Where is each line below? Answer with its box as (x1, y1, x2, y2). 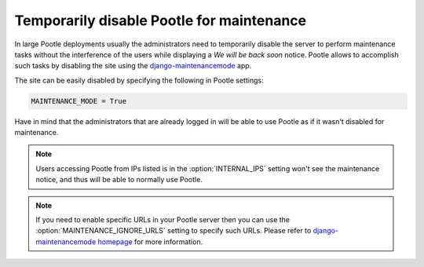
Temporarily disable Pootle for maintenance (14, 12, 307, 29)
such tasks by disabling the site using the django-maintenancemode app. (14, 61, 252, 71)
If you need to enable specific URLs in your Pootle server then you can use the (35, 215, 291, 225)
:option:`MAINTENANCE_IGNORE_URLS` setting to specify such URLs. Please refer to (35, 226, 312, 236)
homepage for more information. (97, 236, 203, 247)
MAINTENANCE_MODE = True (31, 97, 127, 105)
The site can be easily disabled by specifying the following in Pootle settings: (14, 75, 264, 85)
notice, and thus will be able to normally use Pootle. (35, 175, 203, 185)
